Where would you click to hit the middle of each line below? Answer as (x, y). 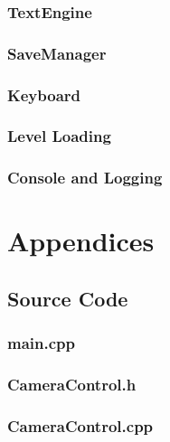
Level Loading (59, 136)
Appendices (81, 241)
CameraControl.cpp (80, 425)
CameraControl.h (72, 385)
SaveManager (57, 53)
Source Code (68, 298)
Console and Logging (85, 178)
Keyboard (44, 94)
